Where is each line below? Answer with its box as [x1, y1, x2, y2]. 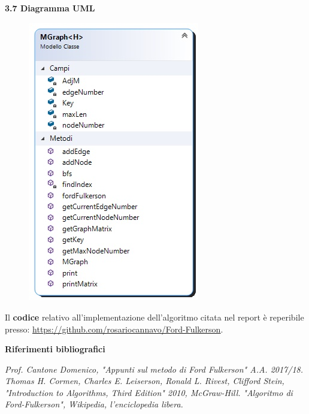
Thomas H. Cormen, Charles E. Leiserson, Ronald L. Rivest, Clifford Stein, [5, 374, 284, 387]
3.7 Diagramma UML [5, 2, 95, 14]
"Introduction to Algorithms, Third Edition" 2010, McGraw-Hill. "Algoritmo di [5, 386, 293, 398]
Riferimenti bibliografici [5, 343, 105, 355]
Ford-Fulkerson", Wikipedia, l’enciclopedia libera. [5, 398, 183, 410]
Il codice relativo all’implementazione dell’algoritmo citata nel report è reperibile [5, 310, 304, 323]
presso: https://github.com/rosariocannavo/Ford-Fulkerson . [5, 322, 223, 335]
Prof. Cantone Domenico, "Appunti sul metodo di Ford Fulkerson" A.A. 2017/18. [5, 362, 304, 375]
